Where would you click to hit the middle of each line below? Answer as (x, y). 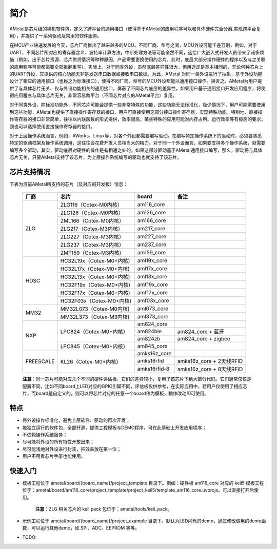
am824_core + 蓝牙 (201, 332)
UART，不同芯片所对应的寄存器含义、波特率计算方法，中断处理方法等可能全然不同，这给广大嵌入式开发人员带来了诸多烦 (137, 52)
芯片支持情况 (30, 172)
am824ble (150, 332)
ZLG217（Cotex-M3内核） (92, 229)
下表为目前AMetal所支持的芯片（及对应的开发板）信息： (69, 184)
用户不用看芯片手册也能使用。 (54, 456)
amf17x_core (152, 293)
